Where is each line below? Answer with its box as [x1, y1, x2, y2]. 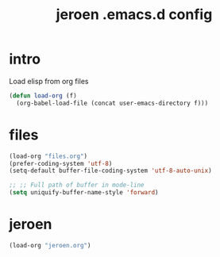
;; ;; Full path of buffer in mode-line [9, 181, 145, 190]
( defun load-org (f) [9, 91, 78, 100]
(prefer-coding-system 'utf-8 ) [9, 159, 113, 167]
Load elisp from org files [9, 76, 89, 86]
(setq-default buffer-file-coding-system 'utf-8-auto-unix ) [9, 167, 213, 175]
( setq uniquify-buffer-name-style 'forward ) [9, 189, 159, 197]
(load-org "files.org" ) [9, 152, 88, 160]
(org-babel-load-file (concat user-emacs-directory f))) [16, 99, 209, 107]
